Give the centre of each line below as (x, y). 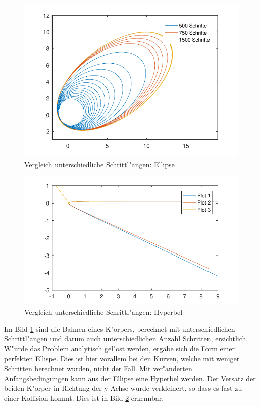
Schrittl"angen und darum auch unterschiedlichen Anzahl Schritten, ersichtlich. (126, 339)
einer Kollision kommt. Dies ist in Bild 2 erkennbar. (84, 398)
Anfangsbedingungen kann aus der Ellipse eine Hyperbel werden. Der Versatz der (130, 378)
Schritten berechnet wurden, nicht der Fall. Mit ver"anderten (98, 368)
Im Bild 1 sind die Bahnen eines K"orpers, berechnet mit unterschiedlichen (120, 328)
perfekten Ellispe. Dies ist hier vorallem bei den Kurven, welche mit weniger (122, 358)
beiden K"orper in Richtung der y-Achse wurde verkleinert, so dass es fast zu (123, 388)
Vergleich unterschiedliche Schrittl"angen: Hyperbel (103, 311)
